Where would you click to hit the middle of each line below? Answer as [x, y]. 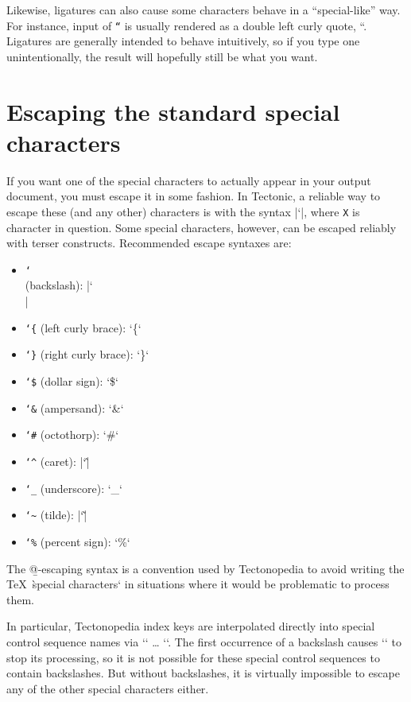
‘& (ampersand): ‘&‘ [74, 407]
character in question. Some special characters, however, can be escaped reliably [202, 227]
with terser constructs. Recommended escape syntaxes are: [149, 243]
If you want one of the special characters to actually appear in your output [189, 180]
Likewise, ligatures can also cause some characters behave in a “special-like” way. [204, 10]
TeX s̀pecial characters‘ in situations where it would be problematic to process [198, 584]
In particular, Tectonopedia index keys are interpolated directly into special [191, 626]
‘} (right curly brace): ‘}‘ [87, 354]
